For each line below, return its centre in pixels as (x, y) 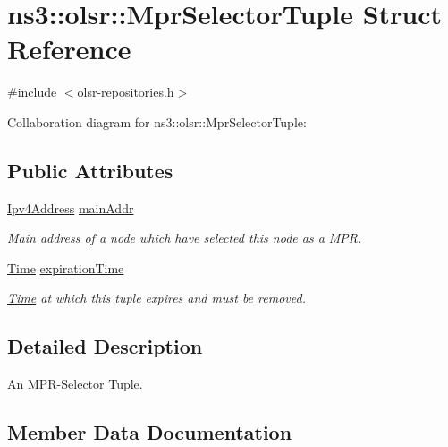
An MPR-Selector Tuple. (75, 384)
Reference (69, 49)
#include (32, 92)
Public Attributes (90, 170)
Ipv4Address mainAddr (71, 207)
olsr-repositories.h (126, 92)
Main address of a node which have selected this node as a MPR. (185, 238)
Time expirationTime (66, 267)
